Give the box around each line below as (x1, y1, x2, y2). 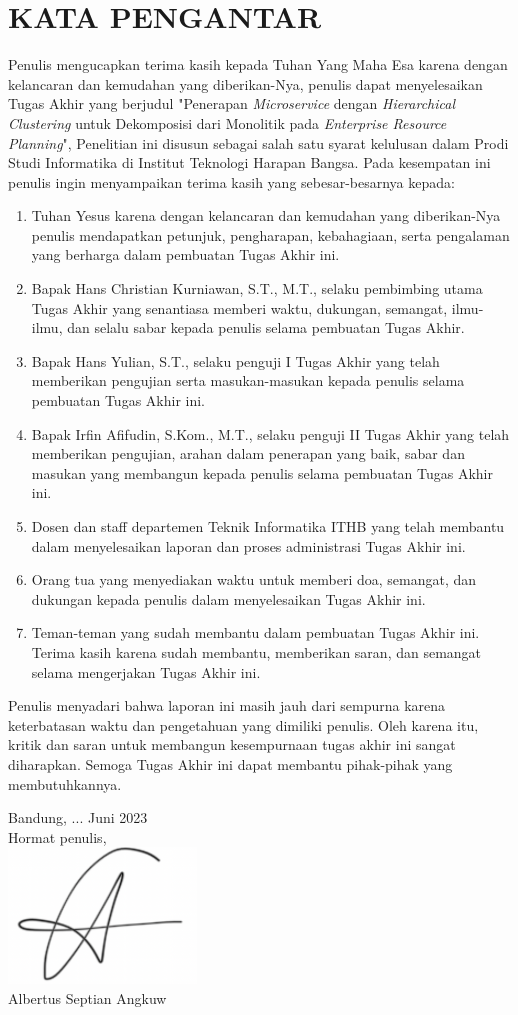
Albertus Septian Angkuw (8, 987, 167, 1008)
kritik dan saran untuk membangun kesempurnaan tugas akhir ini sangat (8, 734, 456, 755)
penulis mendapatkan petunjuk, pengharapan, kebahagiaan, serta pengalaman (31, 224, 510, 245)
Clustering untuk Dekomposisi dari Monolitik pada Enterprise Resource (8, 112, 447, 133)
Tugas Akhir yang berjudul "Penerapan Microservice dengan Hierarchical (8, 93, 456, 114)
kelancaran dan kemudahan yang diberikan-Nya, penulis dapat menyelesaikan (8, 73, 483, 94)
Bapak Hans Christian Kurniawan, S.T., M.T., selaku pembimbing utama (31, 278, 483, 299)
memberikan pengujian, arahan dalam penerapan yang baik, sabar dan (31, 443, 465, 464)
